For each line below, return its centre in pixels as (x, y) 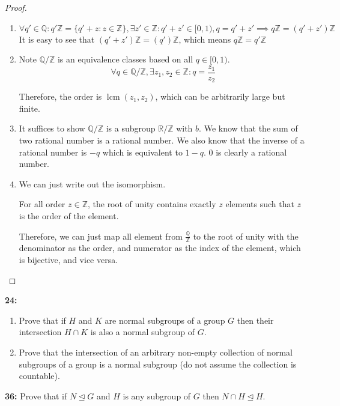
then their (255, 320)
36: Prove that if (36, 395)
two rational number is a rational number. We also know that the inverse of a (162, 140)
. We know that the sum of (248, 128)
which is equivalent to (142, 152)
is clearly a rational (251, 152)
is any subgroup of (157, 395)
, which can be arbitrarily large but (220, 96)
